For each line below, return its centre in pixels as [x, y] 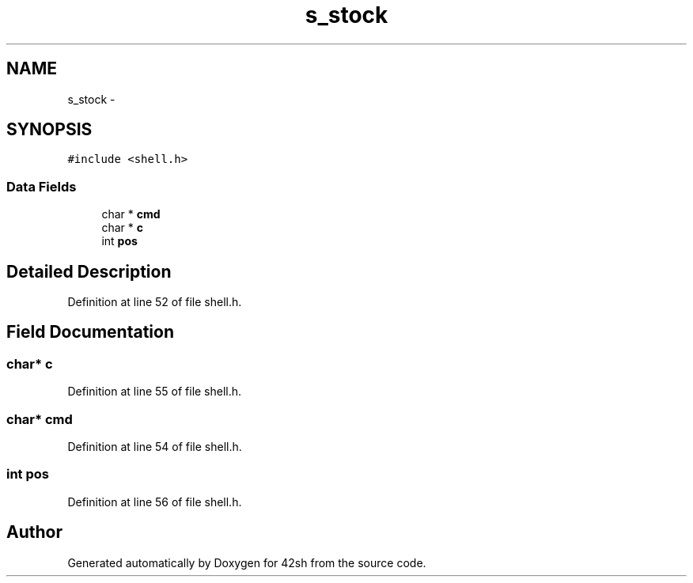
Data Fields [42, 186]
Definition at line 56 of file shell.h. [155, 502]
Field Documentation [90, 332]
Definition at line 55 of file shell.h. [155, 392]
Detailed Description [89, 271]
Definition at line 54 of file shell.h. [155, 447]
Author [34, 532]
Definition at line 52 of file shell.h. [155, 302]
